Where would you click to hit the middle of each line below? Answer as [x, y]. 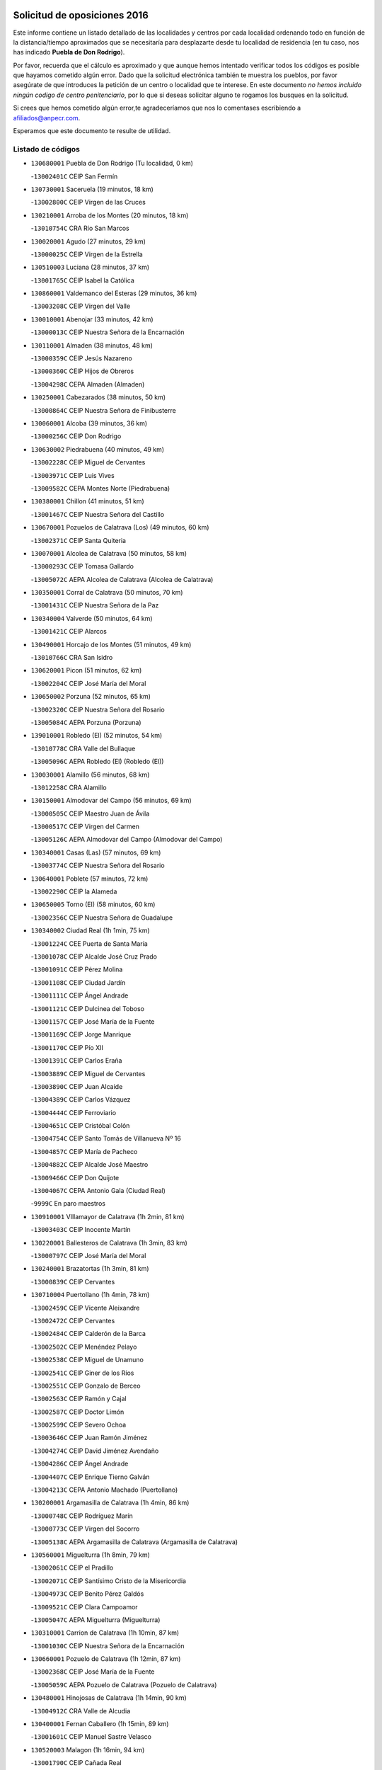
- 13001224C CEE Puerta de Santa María [89, 943]
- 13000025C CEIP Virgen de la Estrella [87, 254]
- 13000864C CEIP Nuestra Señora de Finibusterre [103, 410]
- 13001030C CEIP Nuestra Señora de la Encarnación [108, 1645]
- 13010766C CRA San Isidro [72, 658]
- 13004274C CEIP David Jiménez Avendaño [95, 1451]
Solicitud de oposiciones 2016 [81, 15]
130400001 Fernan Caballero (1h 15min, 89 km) [100, 1724]
